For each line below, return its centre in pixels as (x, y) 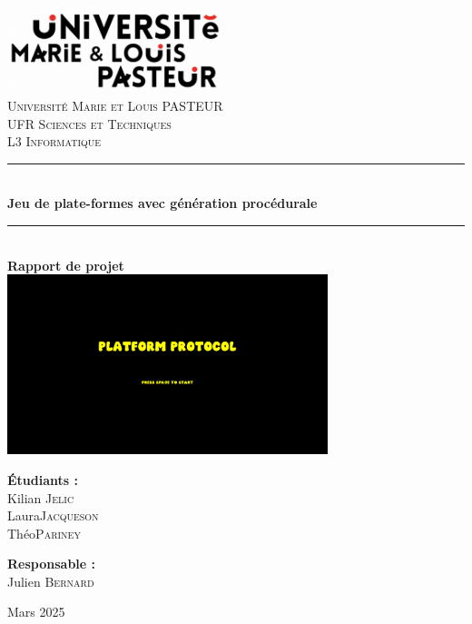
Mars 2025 (36, 612)
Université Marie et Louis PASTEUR (115, 106)
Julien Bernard (51, 581)
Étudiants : (43, 479)
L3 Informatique (54, 141)
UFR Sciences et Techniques (89, 123)
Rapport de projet (66, 265)
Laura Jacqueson (53, 515)
